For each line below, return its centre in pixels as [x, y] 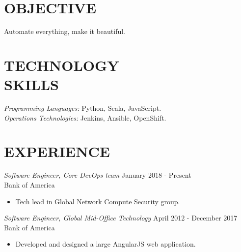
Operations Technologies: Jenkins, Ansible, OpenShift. [85, 117]
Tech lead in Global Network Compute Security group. [98, 201]
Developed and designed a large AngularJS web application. [106, 244]
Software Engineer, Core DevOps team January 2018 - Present [98, 175]
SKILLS [31, 84]
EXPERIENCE [57, 151]
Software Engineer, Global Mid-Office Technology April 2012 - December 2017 [121, 218]
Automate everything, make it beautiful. [65, 31]
